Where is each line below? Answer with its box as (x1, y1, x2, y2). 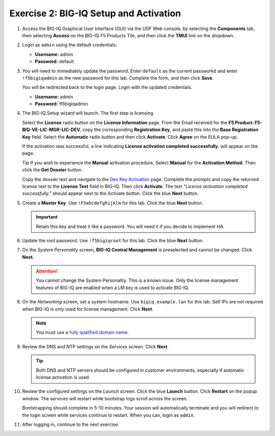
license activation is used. (36, 374, 90, 380)
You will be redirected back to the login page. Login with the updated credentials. (22, 84, 193, 90)
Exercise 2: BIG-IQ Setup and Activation (9, 8, 181, 19)
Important (36, 214, 58, 220)
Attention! (36, 268, 58, 274)
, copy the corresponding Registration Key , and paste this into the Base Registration (79, 126, 259, 133)
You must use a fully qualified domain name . (36, 329, 129, 336)
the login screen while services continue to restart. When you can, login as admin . (22, 412, 195, 418)
